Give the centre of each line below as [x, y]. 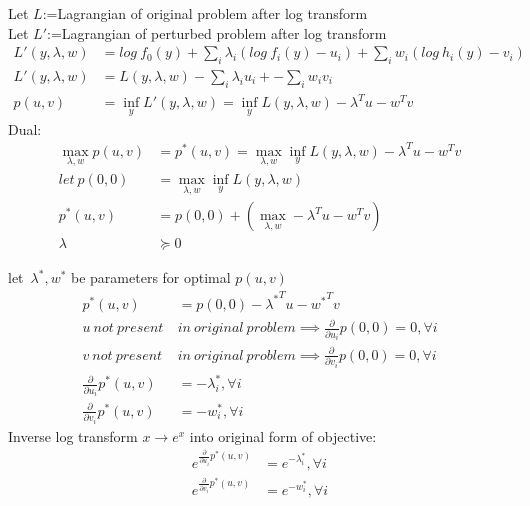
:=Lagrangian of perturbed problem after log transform [216, 32]
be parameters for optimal [151, 277]
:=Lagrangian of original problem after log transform [205, 13]
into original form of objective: [283, 435]
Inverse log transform [73, 435]
